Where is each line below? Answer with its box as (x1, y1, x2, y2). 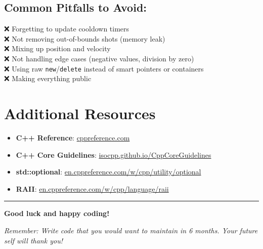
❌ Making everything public (4, 73, 92, 84)
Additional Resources (4, 103, 156, 124)
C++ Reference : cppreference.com (16, 132, 130, 143)
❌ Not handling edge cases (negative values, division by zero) (4, 53, 194, 63)
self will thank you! (4, 235, 63, 245)
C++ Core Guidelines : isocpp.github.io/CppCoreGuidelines (16, 149, 211, 160)
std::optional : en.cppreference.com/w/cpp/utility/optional (16, 166, 201, 177)
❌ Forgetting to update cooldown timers (4, 23, 129, 34)
